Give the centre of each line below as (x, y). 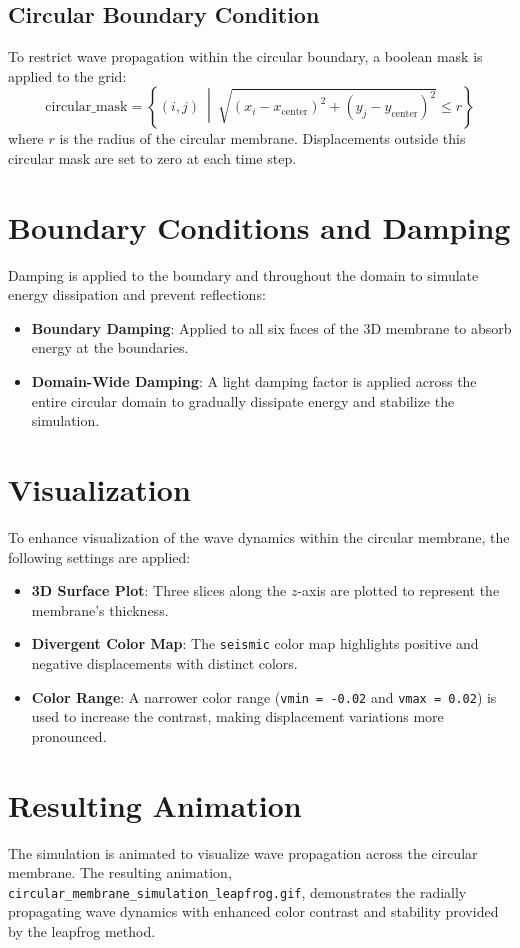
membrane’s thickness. (100, 609)
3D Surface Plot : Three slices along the (159, 590)
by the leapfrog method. (82, 931)
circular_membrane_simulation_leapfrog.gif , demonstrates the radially (237, 891)
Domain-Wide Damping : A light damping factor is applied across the (254, 381)
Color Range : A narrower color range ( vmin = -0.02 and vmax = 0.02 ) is (264, 696)
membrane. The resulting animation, (120, 872)
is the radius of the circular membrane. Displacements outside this (262, 138)
